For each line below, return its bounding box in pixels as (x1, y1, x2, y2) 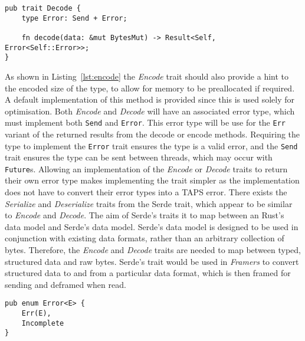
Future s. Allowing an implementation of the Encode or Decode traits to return (5, 162, 288, 175)
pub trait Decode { (5, 4, 81, 12)
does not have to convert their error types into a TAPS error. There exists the (5, 186, 287, 198)
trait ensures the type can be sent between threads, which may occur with (5, 151, 273, 163)
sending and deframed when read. (5, 278, 126, 290)
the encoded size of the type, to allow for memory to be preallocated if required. (5, 81, 295, 94)
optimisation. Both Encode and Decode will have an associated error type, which (5, 104, 295, 117)
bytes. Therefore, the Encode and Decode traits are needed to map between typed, (5, 244, 301, 256)
